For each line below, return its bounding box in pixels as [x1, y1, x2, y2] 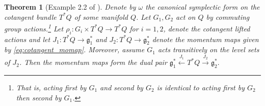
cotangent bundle [4, 11, 57, 22]
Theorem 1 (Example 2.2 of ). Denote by [4, 2, 136, 12]
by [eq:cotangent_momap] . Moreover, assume [4, 44, 145, 55]
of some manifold [74, 11, 128, 22]
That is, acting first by [16, 82, 87, 93]
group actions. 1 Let [4, 22, 64, 33]
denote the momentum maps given [152, 33, 259, 44]
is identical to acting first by [156, 82, 245, 93]
